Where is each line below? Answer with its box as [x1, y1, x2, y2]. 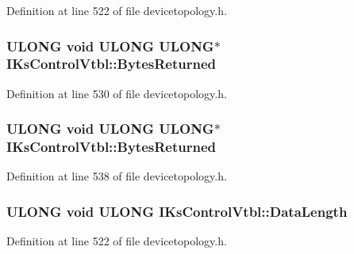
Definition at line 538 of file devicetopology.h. [6, 168, 227, 184]
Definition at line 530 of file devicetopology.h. [6, 85, 227, 101]
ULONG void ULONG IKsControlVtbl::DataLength [6, 201, 348, 221]
